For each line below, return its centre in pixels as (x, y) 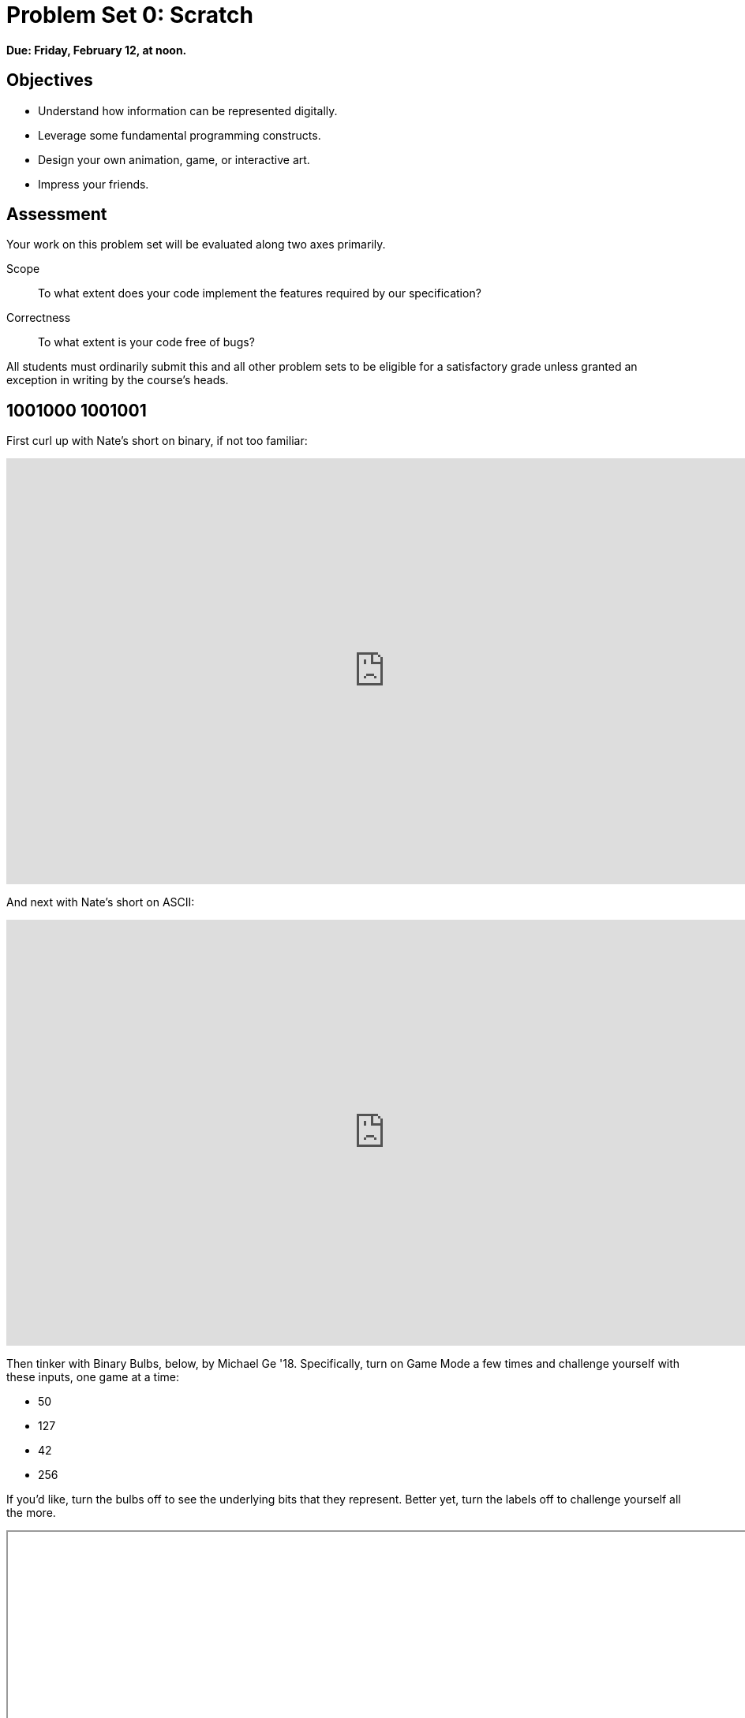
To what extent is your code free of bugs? (146, 342)
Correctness (39, 318)
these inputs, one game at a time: (93, 1377)
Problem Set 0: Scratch (130, 15)
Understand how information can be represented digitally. (188, 110)
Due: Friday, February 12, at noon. (97, 50)
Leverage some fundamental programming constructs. (180, 135)
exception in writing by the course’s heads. (118, 380)
